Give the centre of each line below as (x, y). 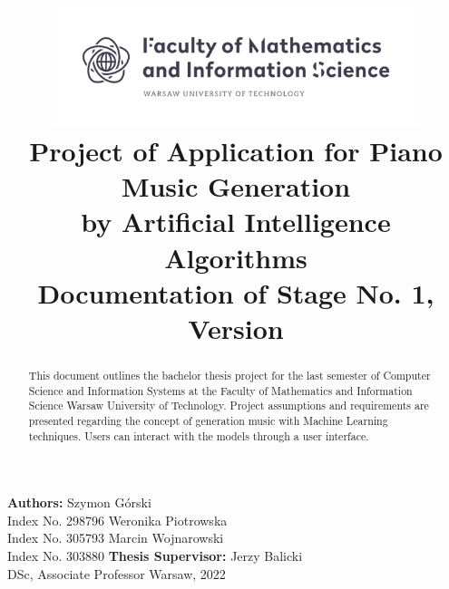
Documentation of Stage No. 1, (236, 292)
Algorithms (236, 257)
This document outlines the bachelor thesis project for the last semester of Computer (229, 375)
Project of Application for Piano (236, 150)
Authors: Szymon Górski (79, 502)
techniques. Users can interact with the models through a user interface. (199, 435)
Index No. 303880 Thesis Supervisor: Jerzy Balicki (155, 555)
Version (236, 328)
